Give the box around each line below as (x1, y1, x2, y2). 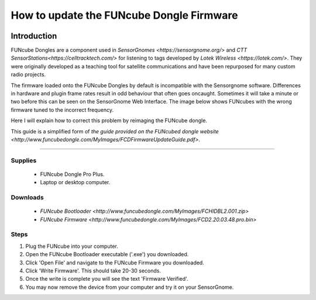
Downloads (11, 194, 44, 202)
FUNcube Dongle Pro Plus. (40, 170, 105, 178)
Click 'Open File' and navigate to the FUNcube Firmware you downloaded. (25, 259, 204, 266)
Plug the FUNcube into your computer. (25, 243, 118, 250)
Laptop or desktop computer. (40, 179, 111, 186)
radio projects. (11, 71, 46, 78)
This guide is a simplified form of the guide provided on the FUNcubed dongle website (11, 127, 219, 135)
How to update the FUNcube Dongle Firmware (11, 9, 238, 22)
